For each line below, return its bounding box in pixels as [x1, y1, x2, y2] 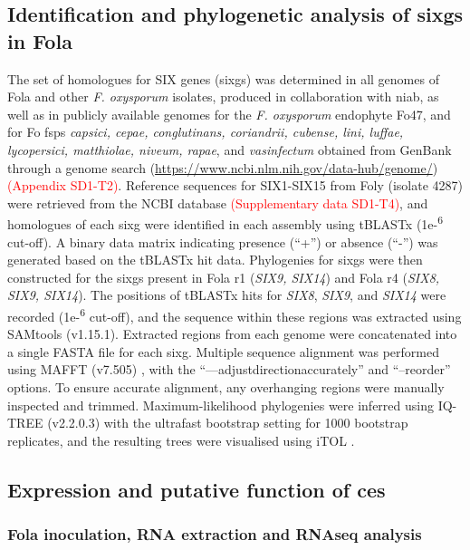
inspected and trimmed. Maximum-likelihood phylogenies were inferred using [7, 395, 434, 414]
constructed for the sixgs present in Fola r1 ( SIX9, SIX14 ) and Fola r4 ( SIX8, [7, 267, 440, 286]
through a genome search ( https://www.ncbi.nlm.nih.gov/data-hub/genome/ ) [7, 158, 438, 177]
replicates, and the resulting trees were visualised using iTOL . [7, 430, 355, 449]
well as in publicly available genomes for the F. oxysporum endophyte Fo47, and [7, 104, 451, 123]
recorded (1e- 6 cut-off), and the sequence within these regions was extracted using [7, 304, 462, 325]
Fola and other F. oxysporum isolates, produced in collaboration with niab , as [7, 87, 439, 106]
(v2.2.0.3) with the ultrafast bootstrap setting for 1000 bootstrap [47, 413, 408, 432]
